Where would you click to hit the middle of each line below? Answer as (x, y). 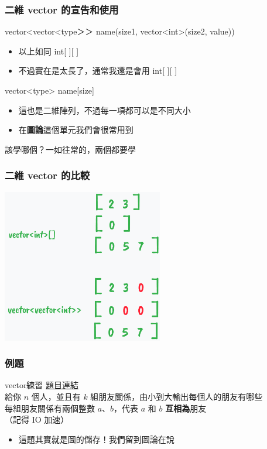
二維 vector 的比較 (47, 175)
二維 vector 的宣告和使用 (62, 9)
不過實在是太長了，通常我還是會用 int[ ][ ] (98, 71)
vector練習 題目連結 (42, 385)
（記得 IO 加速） (37, 419)
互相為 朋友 (186, 408)
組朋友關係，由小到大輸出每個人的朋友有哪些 (177, 396)
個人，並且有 (56, 396)
